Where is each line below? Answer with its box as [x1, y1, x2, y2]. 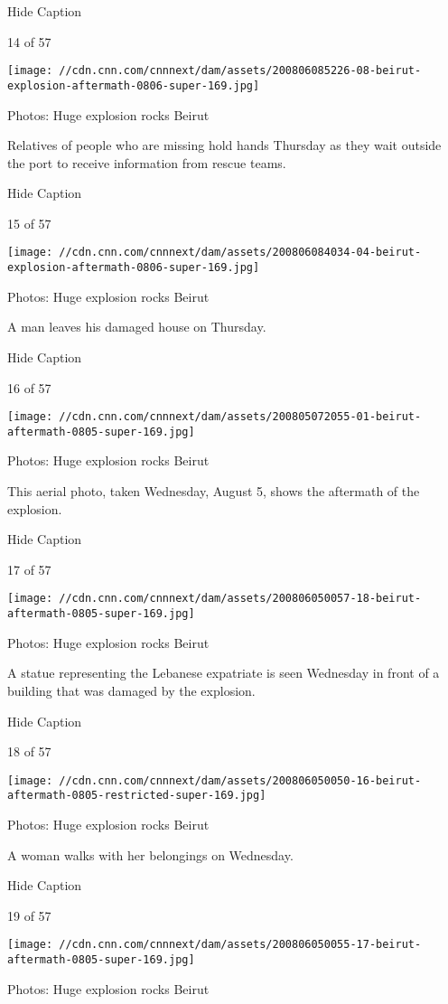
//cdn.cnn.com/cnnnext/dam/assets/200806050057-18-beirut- [59, 592, 422, 605]
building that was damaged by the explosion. [7, 680, 256, 699]
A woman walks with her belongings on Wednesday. [7, 845, 294, 864]
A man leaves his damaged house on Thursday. [7, 317, 266, 336]
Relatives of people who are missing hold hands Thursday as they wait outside [7, 136, 442, 155]
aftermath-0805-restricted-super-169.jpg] [7, 789, 266, 802]
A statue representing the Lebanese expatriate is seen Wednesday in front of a [7, 663, 440, 682]
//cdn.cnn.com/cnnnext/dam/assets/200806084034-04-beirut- [59, 246, 422, 259]
